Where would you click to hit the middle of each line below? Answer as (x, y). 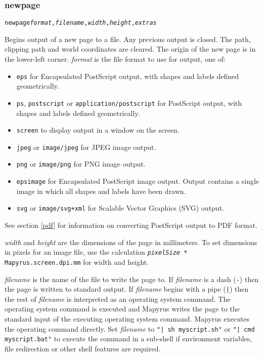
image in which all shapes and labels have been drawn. (101, 191)
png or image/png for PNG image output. (81, 164)
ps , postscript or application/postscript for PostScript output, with (129, 103)
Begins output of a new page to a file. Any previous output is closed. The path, (128, 39)
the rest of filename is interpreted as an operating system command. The (118, 299)
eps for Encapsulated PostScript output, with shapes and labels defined (128, 76)
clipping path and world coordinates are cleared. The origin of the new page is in (130, 49)
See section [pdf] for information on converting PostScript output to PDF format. (131, 225)
